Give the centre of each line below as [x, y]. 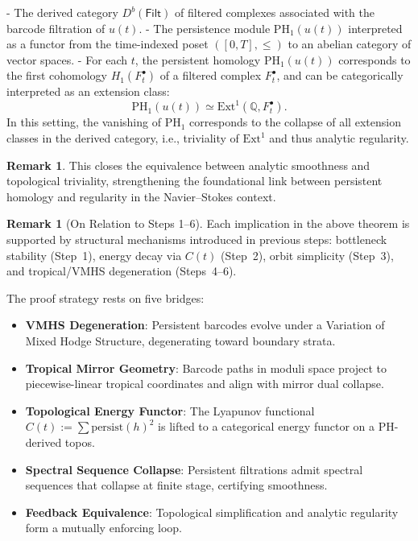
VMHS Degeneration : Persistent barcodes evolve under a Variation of [205, 325]
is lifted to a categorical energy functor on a [267, 426]
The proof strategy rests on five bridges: [106, 297]
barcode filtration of [56, 28]
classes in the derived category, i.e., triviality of [123, 138]
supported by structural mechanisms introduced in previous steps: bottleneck [197, 240]
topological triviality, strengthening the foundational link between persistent [195, 181]
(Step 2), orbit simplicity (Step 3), [307, 255]
